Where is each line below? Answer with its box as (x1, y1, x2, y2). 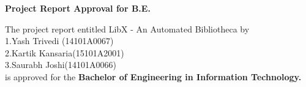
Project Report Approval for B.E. (5, 2, 151, 14)
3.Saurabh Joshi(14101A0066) (5, 58, 116, 71)
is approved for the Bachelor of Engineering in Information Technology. (5, 70, 302, 83)
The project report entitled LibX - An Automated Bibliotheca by (5, 22, 250, 35)
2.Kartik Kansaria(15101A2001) (5, 46, 124, 59)
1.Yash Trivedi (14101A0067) (5, 34, 114, 47)
